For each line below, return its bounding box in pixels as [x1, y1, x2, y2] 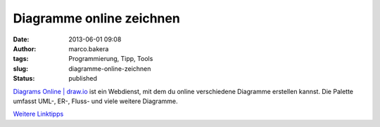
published [68, 74, 98, 83]
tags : [13, 55, 29, 63]
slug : [13, 64, 28, 73]
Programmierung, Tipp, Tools [68, 55, 153, 63]
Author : [13, 44, 37, 53]
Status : [13, 74, 35, 83]
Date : [13, 35, 30, 44]
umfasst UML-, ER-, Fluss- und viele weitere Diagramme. [13, 97, 179, 105]
